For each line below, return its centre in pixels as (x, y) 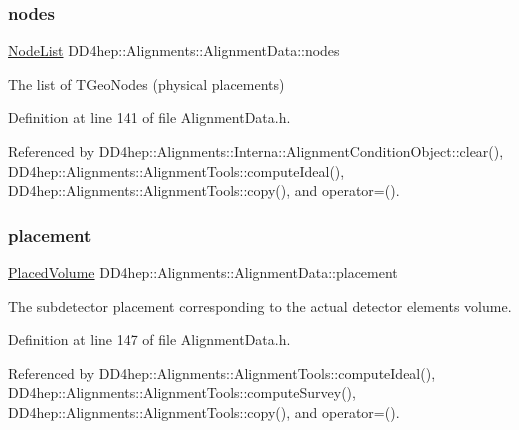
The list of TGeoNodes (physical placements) (146, 83)
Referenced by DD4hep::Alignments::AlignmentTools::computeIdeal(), (222, 372)
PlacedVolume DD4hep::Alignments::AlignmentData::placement (203, 272)
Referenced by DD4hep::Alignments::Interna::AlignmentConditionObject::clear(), (256, 151)
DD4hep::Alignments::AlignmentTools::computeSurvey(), (182, 392)
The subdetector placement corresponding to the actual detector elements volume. (260, 305)
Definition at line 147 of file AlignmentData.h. (149, 339)
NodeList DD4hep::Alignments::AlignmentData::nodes (174, 50)
